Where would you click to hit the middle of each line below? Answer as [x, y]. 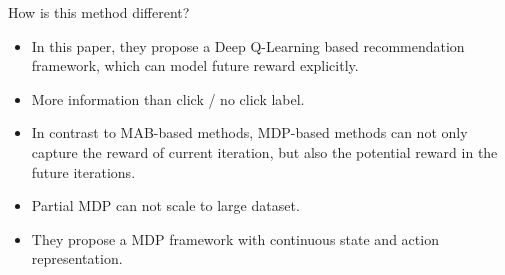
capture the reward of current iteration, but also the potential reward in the [264, 151]
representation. [77, 258]
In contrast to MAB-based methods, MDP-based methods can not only [249, 132]
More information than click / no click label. [168, 98]
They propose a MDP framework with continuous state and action [235, 238]
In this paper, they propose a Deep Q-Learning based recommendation [248, 45]
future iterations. [83, 171]
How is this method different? [99, 12]
